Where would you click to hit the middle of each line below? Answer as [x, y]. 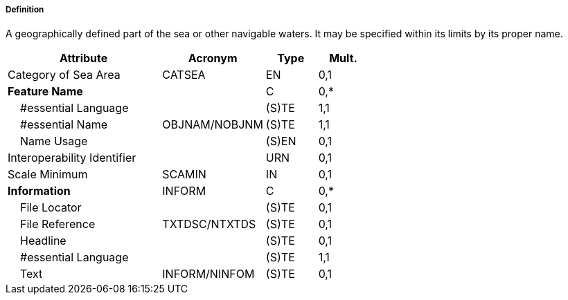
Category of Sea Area [64, 75]
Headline [43, 241]
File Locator [51, 208]
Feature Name [45, 92]
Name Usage [54, 141]
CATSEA [184, 75]
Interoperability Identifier [72, 158]
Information [39, 191]
